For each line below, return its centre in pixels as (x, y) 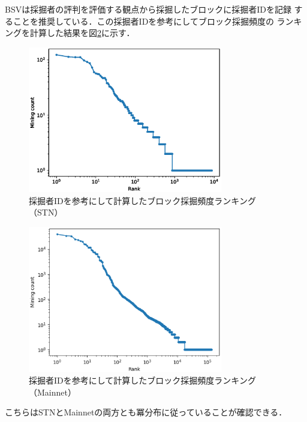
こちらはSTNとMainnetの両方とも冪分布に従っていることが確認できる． (146, 412)
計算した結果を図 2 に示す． (82, 33)
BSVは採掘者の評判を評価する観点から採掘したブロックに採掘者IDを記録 (148, 9)
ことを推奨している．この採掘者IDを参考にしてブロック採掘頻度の (143, 21)
